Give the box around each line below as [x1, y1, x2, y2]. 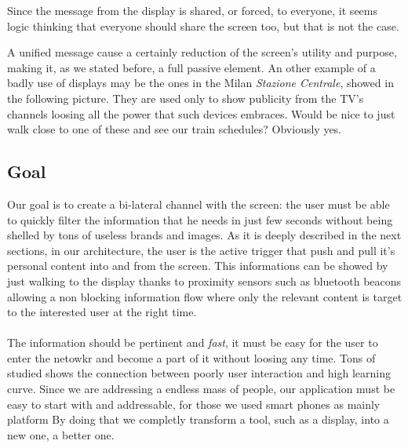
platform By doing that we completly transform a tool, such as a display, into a [7, 411, 389, 428]
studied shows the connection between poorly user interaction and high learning [7, 365, 391, 381]
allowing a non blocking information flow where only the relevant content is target [7, 288, 403, 304]
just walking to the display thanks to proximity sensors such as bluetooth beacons [7, 272, 402, 289]
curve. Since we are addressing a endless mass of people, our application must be [7, 381, 395, 397]
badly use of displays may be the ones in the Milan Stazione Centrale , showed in [7, 75, 394, 91]
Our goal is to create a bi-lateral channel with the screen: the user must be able [7, 195, 390, 212]
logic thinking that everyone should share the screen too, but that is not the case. [7, 17, 399, 34]
